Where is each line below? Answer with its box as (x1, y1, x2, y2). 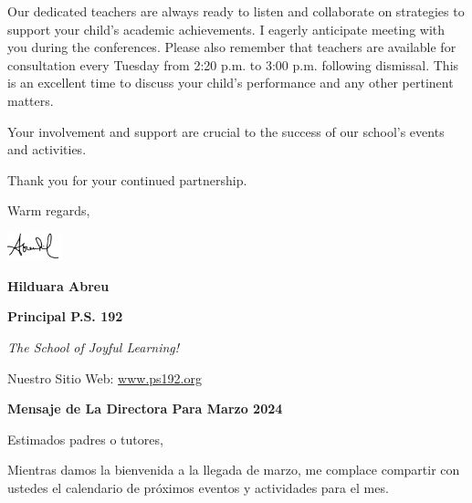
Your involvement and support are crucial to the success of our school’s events (7, 121, 445, 141)
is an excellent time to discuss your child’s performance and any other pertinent (7, 73, 454, 92)
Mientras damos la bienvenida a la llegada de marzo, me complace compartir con (7, 460, 460, 479)
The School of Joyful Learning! (7, 337, 180, 356)
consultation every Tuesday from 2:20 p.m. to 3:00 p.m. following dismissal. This (7, 55, 459, 74)
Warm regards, (7, 201, 90, 220)
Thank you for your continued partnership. (7, 170, 247, 189)
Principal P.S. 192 (7, 307, 123, 326)
